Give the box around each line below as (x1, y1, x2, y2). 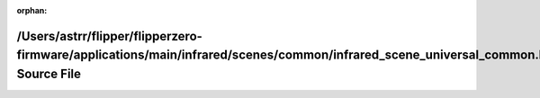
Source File (16, 67, 81, 81)
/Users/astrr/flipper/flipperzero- (16, 28, 202, 44)
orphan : (16, 5, 48, 15)
